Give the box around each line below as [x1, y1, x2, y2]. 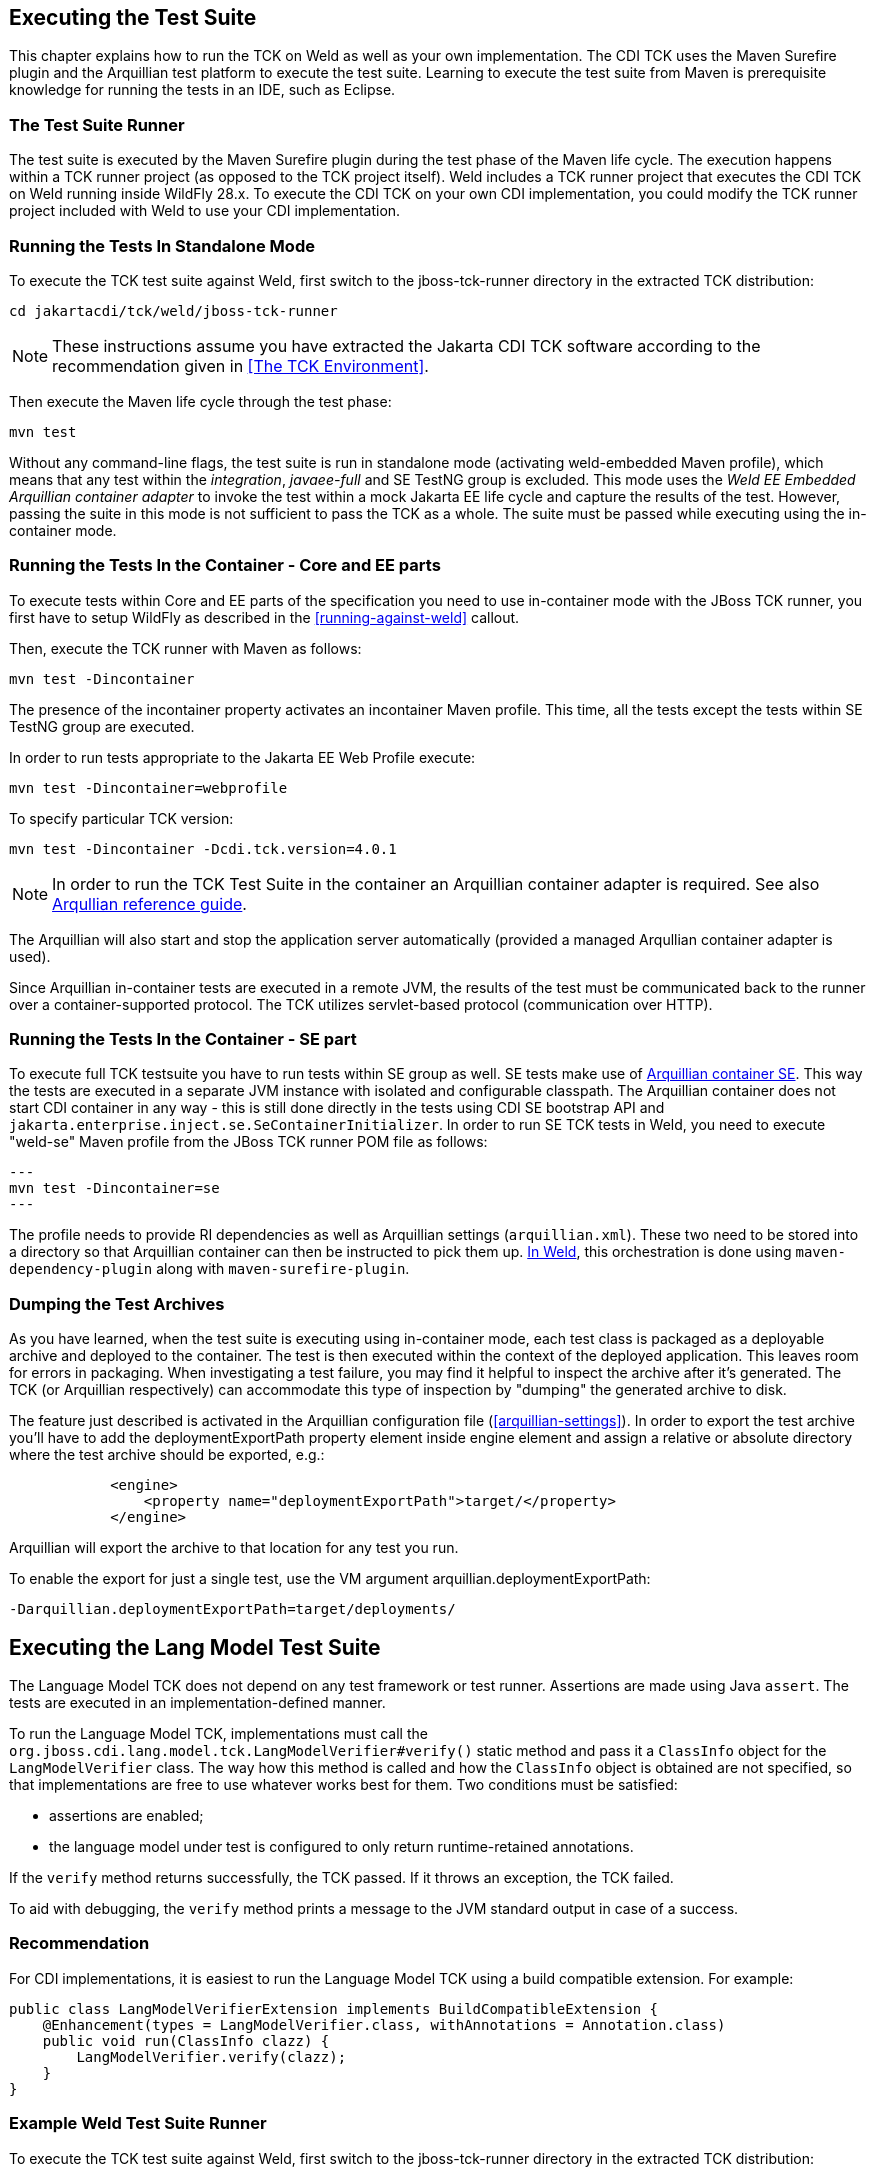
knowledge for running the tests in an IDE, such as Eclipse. [9, 81, 396, 99]
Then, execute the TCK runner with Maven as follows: [9, 639, 362, 657]
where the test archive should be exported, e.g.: [9, 1446, 325, 1464]
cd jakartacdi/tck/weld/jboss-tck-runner [9, 302, 338, 319]
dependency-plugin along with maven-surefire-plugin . [9, 1260, 410, 1278]
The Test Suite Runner [9, 114, 185, 135]
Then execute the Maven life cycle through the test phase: [9, 392, 392, 410]
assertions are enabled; [49, 1807, 204, 1825]
